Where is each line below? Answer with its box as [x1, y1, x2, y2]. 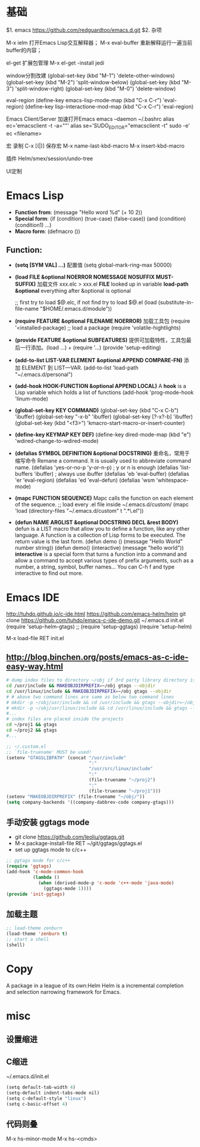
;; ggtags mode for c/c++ [6, 858, 70, 864]
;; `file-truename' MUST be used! [6, 749, 92, 755]
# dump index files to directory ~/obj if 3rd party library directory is [6, 677, 196, 683]
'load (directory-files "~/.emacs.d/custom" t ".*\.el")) [14, 507, 144, 515]
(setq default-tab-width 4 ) [6, 1084, 76, 1091]
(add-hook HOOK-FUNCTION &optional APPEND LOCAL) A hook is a [14, 383, 186, 390]
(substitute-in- [158, 299, 194, 306]
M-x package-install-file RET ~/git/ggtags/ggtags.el [14, 840, 142, 847]
